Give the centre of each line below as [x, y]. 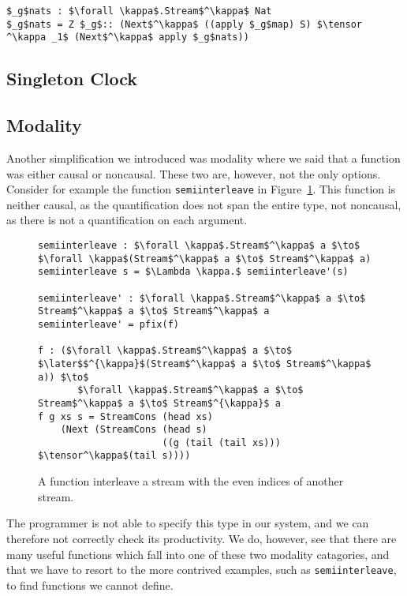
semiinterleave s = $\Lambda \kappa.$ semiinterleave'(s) [193, 272]
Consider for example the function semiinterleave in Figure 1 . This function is [201, 189]
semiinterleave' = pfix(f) [108, 324]
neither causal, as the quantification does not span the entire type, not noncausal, [204, 204]
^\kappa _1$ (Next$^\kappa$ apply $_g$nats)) [128, 37]
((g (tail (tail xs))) [221, 442]
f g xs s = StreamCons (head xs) [125, 416]
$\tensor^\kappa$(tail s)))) [114, 456]
